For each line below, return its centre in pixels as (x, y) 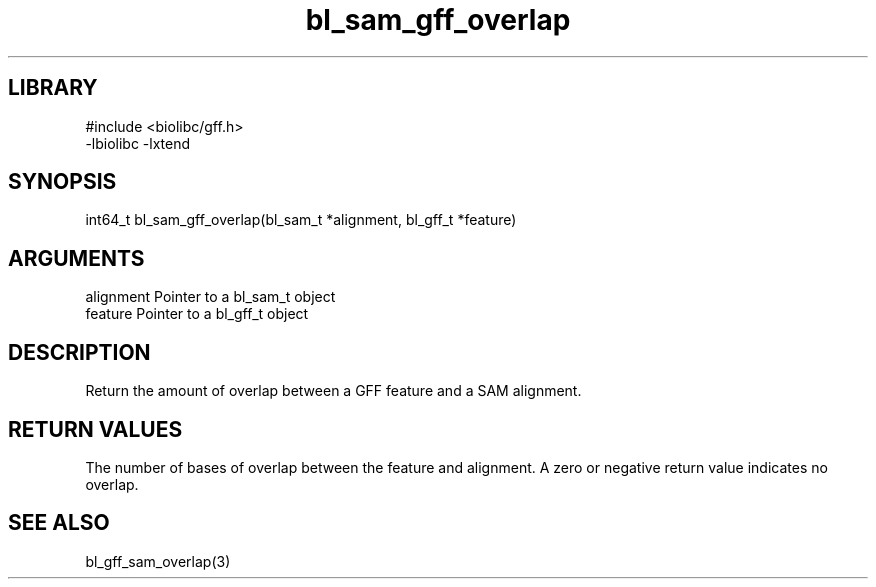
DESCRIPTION (79, 352)
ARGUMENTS (76, 258)
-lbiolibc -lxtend (138, 143)
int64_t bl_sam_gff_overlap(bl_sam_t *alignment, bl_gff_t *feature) (301, 220)
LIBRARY (53, 88)
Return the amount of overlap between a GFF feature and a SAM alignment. (333, 391)
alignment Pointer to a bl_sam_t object (210, 297)
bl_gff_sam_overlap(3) (158, 561)
